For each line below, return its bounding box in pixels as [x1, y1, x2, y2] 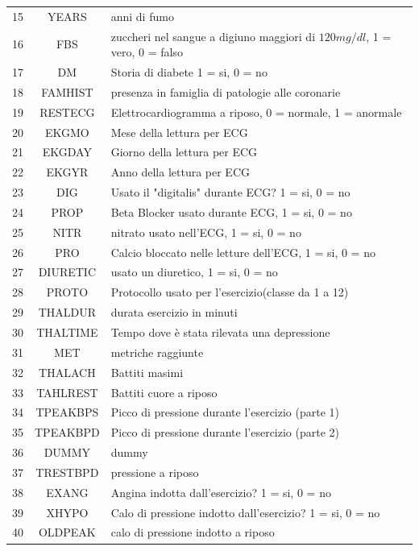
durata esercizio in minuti [110, 304, 238, 321]
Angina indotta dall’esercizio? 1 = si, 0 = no [110, 483, 331, 500]
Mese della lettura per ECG [110, 123, 248, 140]
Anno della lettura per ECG [110, 164, 251, 180]
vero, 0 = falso [110, 43, 183, 60]
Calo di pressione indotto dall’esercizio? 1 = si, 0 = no [110, 503, 380, 520]
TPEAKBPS [35, 404, 99, 420]
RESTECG [39, 103, 95, 120]
